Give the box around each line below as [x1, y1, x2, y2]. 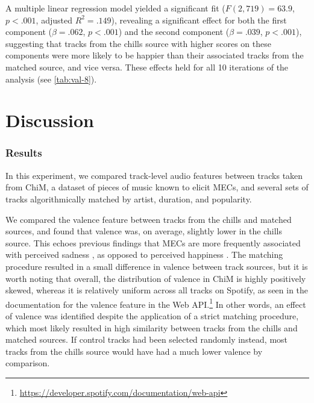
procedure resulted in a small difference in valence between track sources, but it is [5, 260, 308, 272]
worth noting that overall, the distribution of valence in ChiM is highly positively [5, 272, 306, 284]
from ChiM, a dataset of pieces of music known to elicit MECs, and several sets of [5, 181, 309, 193]
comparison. [5, 357, 50, 369]
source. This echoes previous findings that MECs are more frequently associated [5, 236, 301, 249]
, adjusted [36, 13, 72, 26]
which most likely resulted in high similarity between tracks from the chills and [5, 321, 298, 334]
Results [5, 145, 42, 160]
